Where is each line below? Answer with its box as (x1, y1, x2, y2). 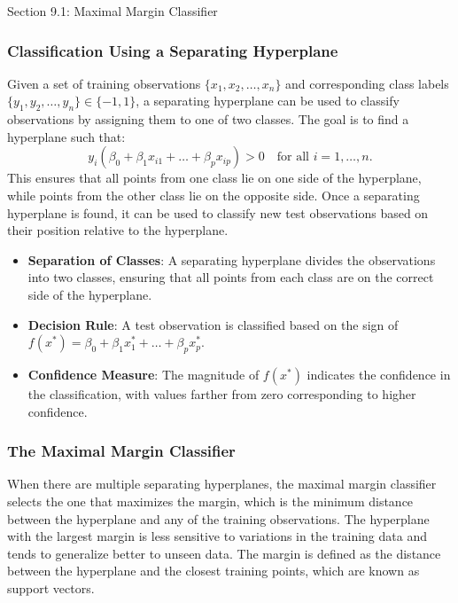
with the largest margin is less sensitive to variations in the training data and (7, 527, 427, 545)
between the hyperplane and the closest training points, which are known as (7, 561, 420, 580)
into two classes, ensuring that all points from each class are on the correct (27, 268, 434, 286)
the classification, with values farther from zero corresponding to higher (27, 384, 416, 403)
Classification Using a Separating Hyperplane (7, 39, 338, 61)
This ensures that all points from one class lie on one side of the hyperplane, (7, 168, 422, 187)
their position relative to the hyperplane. (7, 221, 229, 239)
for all (276, 151, 309, 164)
